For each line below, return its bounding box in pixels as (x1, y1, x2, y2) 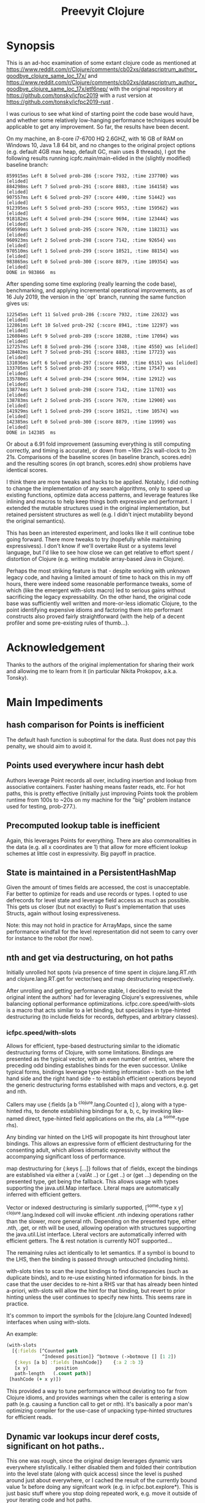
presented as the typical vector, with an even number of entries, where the (6, 1056, 195, 1063)
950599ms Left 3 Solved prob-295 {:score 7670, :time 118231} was (6, 226, 179, 232)
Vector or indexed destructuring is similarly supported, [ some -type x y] (6, 1203, 184, 1211)
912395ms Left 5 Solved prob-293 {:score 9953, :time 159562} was (6, 205, 179, 211)
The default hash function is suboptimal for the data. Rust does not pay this (6, 736, 196, 743)
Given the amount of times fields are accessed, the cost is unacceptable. (6, 884, 190, 891)
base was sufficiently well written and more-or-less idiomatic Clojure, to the (6, 599, 198, 607)
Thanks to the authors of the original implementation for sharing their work (6, 661, 195, 668)
